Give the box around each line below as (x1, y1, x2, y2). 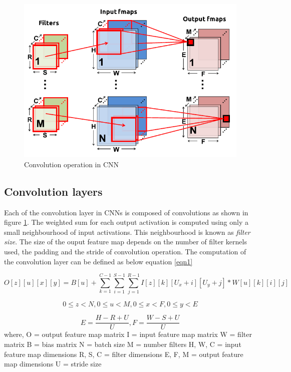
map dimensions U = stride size (4, 358, 102, 369)
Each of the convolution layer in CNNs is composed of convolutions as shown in (4, 207, 248, 217)
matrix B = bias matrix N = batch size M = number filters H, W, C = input (4, 339, 241, 349)
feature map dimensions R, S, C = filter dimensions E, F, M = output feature (4, 348, 243, 359)
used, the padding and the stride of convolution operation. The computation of (4, 246, 246, 257)
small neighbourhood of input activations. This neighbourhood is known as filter (4, 226, 250, 237)
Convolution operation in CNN (24, 159, 119, 169)
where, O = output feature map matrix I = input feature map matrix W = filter (4, 329, 252, 339)
